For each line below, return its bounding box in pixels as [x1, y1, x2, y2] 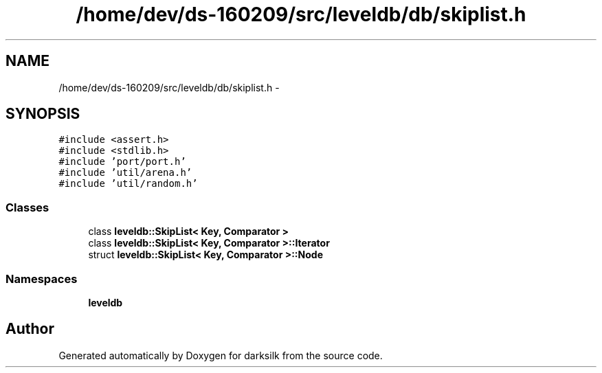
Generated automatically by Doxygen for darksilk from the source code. [58, 349, 383, 361]
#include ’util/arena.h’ [58, 167, 192, 179]
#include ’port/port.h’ [58, 156, 186, 168]
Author [5, 320, 54, 338]
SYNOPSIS [5, 105, 80, 123]
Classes [5, 200, 49, 214]
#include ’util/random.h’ [58, 178, 198, 190]
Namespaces [5, 271, 78, 286]
